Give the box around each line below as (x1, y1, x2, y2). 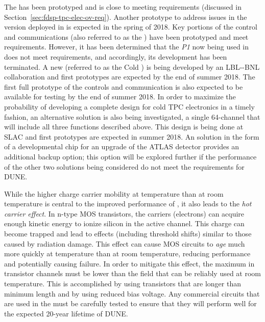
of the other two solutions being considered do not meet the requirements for (4, 161, 245, 172)
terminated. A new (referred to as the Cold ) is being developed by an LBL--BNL (4, 61, 260, 72)
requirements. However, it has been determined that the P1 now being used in (4, 41, 249, 52)
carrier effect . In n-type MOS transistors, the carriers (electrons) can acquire (4, 208, 245, 219)
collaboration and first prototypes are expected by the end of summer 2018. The (4, 71, 255, 82)
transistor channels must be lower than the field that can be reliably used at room (4, 268, 261, 279)
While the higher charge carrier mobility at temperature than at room (4, 188, 224, 199)
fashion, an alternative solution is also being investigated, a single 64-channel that (4, 111, 260, 122)
